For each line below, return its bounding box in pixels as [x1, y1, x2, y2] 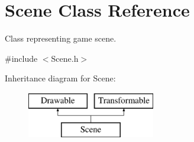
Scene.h [51, 52, 79, 64]
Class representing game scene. [5, 32, 117, 45]
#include [5, 52, 38, 64]
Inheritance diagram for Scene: [5, 72, 116, 84]
